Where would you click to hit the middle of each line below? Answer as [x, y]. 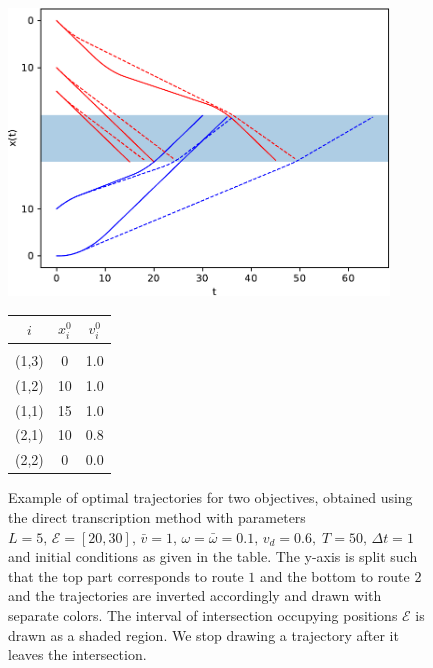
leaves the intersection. [77, 654]
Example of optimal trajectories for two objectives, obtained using [210, 497]
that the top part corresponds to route [126, 575]
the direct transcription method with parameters [157, 516]
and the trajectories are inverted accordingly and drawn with [195, 595]
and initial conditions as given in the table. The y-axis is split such [213, 556]
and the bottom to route [334, 575]
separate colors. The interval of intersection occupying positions [203, 614]
